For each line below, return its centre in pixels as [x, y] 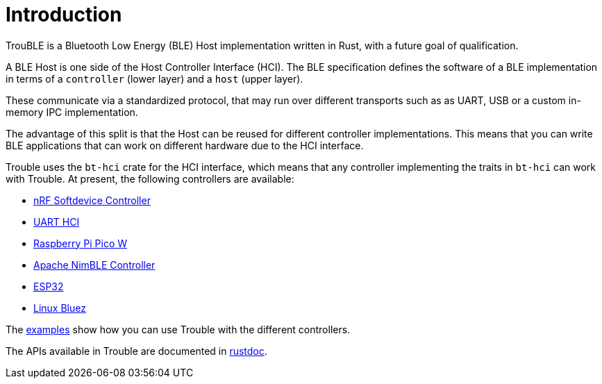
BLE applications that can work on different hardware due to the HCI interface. [185, 145]
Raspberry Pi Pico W [81, 243]
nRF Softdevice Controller [92, 200]
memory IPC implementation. [72, 112]
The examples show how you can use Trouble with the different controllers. [178, 329]
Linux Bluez [60, 308]
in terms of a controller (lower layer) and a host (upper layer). [154, 78]
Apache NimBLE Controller [94, 265]
